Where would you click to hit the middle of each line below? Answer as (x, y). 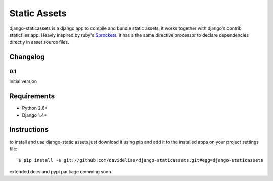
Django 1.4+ (35, 115)
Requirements (32, 96)
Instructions (29, 130)
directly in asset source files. (39, 42)
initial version (23, 81)
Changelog (27, 57)
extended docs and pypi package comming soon (60, 171)
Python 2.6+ (35, 108)
